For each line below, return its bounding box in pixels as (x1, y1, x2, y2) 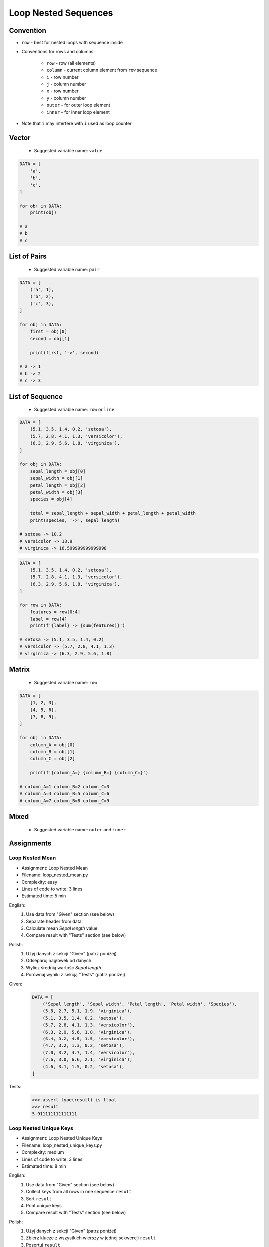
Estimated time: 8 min (21, 1163, 66, 1169)
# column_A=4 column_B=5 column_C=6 (19, 791, 110, 797)
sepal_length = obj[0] (30, 468, 86, 474)
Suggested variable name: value (34, 148, 103, 154)
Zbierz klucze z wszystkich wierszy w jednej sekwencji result (26, 1235, 156, 1241)
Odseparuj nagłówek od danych (26, 958, 92, 964)
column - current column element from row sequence (46, 67, 158, 73)
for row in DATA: (19, 602, 62, 608)
